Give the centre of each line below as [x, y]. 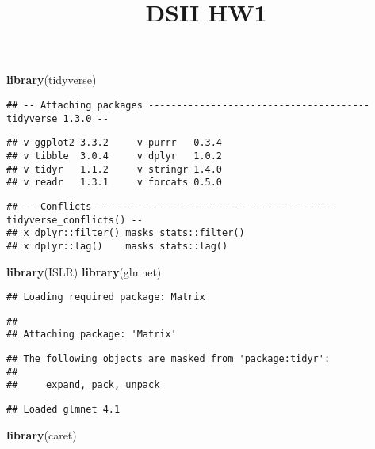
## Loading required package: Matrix [106, 297]
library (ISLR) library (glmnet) [84, 271]
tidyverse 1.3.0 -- [57, 118]
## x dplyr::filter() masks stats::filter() [126, 233]
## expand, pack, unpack [83, 385]
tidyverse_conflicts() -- [75, 220]
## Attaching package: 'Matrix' [92, 335]
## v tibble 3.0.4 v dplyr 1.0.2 [115, 156]
